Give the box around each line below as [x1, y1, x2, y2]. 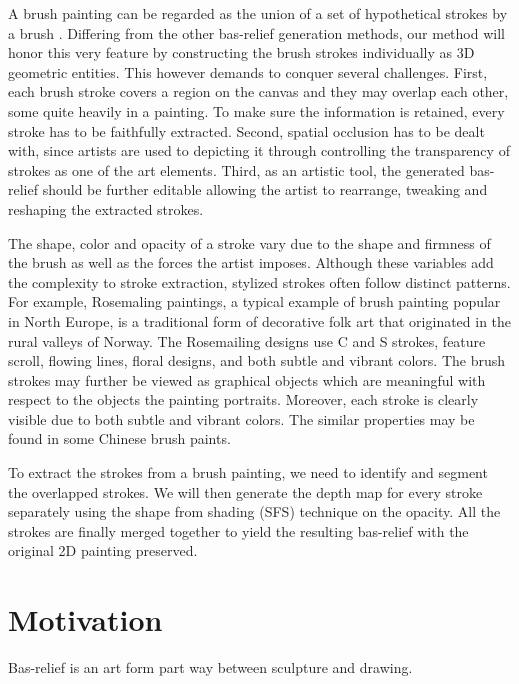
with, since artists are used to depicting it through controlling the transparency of [8, 140, 510, 161]
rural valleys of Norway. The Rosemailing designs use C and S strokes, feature [8, 330, 486, 351]
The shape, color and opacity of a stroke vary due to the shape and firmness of [8, 232, 491, 253]
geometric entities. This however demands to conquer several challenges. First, [8, 61, 488, 82]
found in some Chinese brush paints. [8, 428, 231, 449]
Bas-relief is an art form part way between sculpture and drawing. [8, 657, 413, 678]
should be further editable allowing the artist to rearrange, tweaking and [42, 179, 488, 200]
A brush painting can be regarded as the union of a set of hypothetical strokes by [8, 3, 508, 23]
